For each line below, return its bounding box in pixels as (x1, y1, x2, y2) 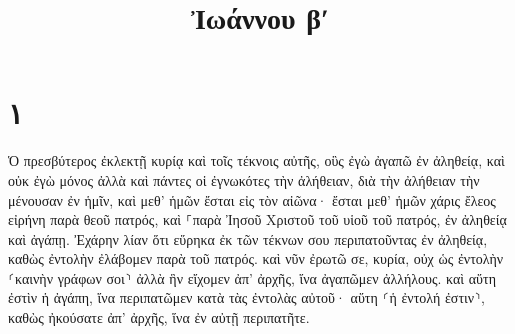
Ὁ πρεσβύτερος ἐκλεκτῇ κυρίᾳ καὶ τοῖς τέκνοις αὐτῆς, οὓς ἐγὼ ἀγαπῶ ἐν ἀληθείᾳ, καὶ (8, 150, 505, 171)
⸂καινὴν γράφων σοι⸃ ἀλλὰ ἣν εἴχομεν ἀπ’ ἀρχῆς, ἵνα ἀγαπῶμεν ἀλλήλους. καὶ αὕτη (8, 267, 496, 288)
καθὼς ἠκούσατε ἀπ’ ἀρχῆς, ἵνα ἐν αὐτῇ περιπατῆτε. (8, 307, 310, 328)
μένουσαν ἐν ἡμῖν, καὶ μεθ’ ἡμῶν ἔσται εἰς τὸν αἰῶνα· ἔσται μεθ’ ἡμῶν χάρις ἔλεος (8, 189, 496, 210)
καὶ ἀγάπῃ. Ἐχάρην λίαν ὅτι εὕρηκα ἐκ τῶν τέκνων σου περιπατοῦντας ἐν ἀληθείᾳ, (8, 228, 488, 249)
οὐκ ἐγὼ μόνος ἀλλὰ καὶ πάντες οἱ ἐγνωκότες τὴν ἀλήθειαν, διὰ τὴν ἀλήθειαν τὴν (8, 169, 480, 190)
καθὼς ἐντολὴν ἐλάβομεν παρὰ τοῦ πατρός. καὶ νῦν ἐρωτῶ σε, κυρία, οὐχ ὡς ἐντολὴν (8, 248, 504, 269)
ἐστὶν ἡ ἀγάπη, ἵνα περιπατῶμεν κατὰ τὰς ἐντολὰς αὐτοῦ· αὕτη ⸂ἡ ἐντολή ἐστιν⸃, (8, 287, 485, 308)
